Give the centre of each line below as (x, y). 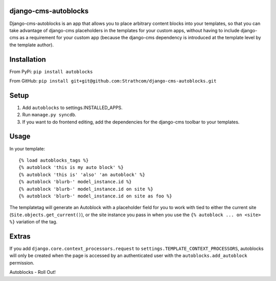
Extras (20, 236)
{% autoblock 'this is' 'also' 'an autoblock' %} (82, 174)
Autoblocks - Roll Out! (33, 272)
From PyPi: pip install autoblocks (51, 71)
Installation (28, 59)
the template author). (31, 45)
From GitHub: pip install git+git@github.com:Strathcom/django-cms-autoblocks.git (113, 81)
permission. (22, 263)
